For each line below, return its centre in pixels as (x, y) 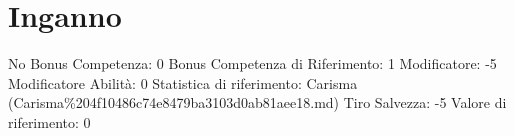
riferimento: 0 (49, 121)
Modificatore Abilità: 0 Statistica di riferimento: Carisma (183, 82)
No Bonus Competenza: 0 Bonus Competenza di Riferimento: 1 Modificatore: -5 (252, 63)
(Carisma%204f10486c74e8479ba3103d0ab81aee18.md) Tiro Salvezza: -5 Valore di (257, 102)
